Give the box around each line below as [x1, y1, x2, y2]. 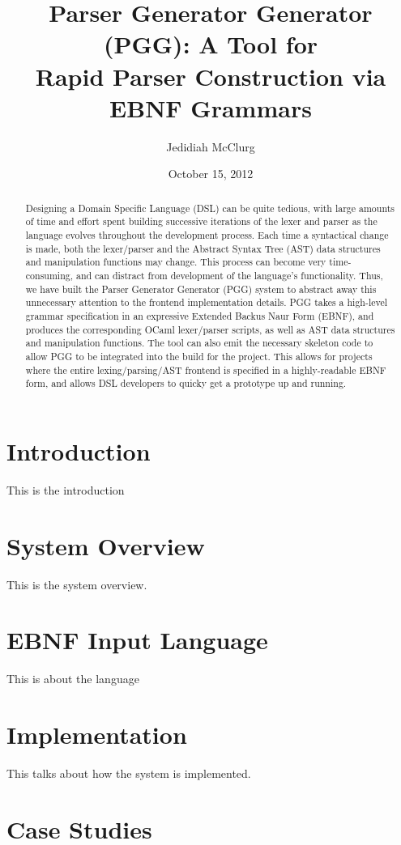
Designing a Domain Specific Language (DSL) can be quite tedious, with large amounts [25, 201, 395, 214]
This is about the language [6, 670, 139, 687]
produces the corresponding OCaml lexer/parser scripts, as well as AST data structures [25, 322, 395, 336]
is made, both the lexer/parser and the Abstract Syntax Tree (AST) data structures [25, 241, 381, 255]
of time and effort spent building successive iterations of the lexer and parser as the [25, 214, 378, 228]
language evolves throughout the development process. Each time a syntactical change [25, 227, 389, 241]
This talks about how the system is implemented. [6, 764, 251, 781]
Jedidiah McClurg [166, 138, 255, 155]
